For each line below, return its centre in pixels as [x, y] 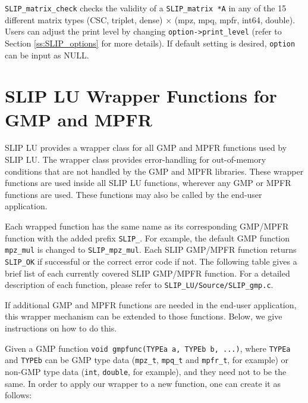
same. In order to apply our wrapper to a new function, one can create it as [143, 383]
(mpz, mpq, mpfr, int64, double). [235, 19]
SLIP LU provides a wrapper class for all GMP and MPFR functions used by [146, 148]
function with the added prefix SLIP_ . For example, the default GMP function [147, 238]
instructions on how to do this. [61, 328]
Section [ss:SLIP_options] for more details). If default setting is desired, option [150, 43]
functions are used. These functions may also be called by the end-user [133, 194]
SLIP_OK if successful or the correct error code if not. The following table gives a [151, 261]
